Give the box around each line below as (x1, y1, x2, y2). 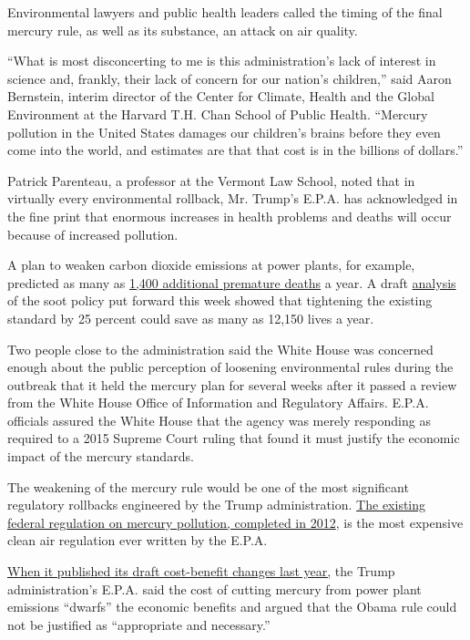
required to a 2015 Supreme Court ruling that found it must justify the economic (7, 428, 460, 448)
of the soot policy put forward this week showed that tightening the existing (7, 291, 433, 310)
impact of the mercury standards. (7, 447, 194, 466)
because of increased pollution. (7, 224, 179, 243)
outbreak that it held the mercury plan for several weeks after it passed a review (7, 375, 457, 394)
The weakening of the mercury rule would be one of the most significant (7, 477, 409, 496)
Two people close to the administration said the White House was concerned (7, 339, 434, 358)
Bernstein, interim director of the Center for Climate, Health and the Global (7, 87, 434, 106)
